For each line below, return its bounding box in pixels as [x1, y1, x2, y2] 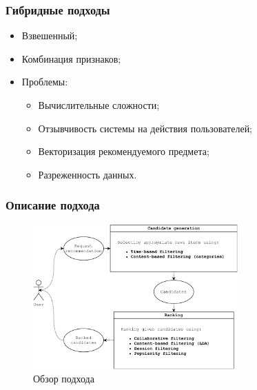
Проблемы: [21, 74, 68, 89]
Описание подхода [6, 196, 100, 214]
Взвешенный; [21, 28, 78, 43]
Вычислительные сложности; [38, 98, 160, 112]
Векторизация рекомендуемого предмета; [38, 144, 209, 158]
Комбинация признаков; [21, 51, 121, 65]
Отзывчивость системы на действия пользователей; [38, 121, 253, 135]
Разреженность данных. [38, 167, 137, 181]
